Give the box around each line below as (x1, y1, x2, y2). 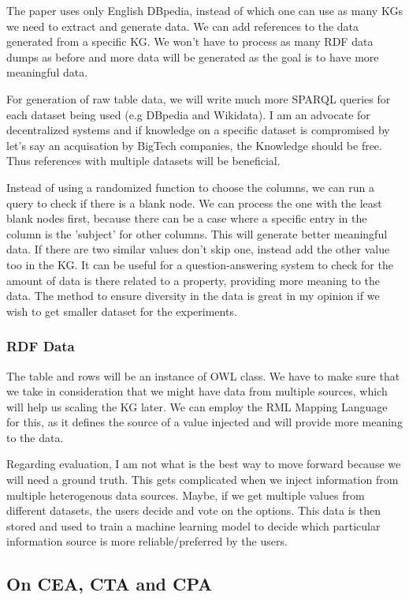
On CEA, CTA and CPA (6, 572, 213, 596)
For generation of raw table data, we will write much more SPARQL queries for (6, 90, 391, 107)
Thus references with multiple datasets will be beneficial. (6, 152, 281, 169)
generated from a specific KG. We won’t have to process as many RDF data (6, 33, 374, 50)
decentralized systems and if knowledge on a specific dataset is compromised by (6, 122, 390, 138)
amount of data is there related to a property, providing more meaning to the (6, 272, 380, 288)
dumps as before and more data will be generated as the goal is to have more (6, 48, 379, 65)
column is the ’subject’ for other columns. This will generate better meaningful (6, 225, 388, 242)
